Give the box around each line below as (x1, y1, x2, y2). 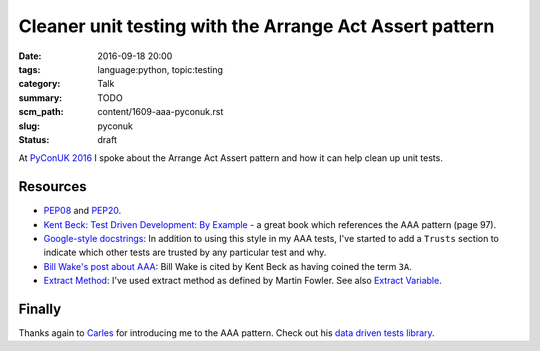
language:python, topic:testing (97, 63, 224, 75)
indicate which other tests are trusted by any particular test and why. (43, 246, 327, 259)
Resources (18, 178, 87, 195)
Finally (18, 300, 62, 317)
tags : (18, 63, 41, 75)
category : (18, 78, 61, 90)
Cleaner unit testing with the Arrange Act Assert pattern (18, 15, 495, 37)
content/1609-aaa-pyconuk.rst (97, 106, 224, 118)
